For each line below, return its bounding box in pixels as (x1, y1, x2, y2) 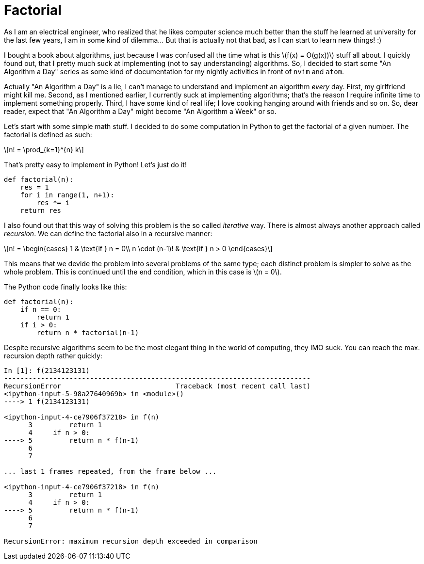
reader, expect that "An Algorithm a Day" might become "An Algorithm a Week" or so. (4, 107, 277, 115)
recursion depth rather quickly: (4, 351, 102, 360)
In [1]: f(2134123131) (4, 366, 90, 374)
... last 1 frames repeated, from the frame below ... (4, 467, 217, 475)
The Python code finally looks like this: (4, 282, 127, 291)
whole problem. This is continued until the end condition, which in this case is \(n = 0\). (4, 267, 282, 276)
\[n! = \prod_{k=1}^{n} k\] (4, 145, 84, 154)
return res (20, 206, 62, 214)
